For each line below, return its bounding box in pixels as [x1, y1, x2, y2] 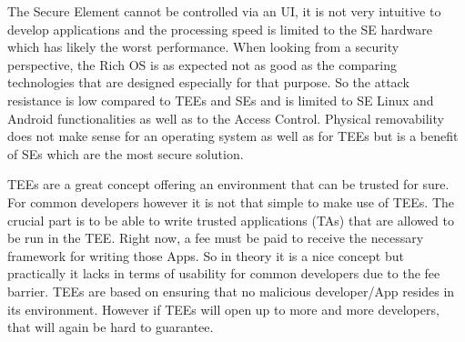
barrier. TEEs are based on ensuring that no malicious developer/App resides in [7, 281, 455, 300]
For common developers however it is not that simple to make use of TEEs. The [7, 192, 455, 211]
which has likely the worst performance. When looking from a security [7, 37, 399, 56]
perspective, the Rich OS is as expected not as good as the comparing [7, 55, 398, 74]
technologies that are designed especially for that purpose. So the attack [7, 73, 409, 92]
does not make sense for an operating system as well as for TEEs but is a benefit [7, 126, 459, 146]
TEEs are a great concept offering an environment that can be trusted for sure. [7, 175, 450, 194]
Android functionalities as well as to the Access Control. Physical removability [7, 108, 444, 127]
